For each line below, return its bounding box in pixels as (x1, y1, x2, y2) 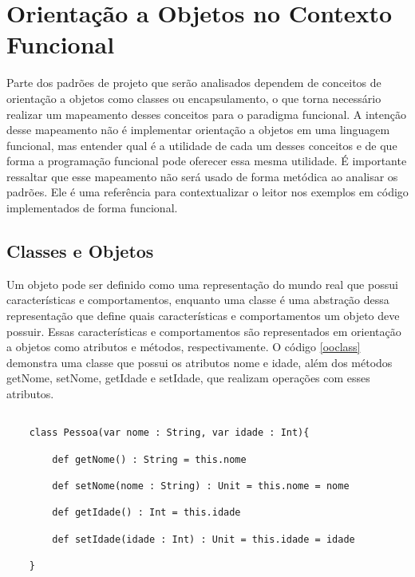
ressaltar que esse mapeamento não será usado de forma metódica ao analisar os (6, 168, 398, 184)
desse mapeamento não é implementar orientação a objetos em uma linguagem (6, 121, 390, 138)
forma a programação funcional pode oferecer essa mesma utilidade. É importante (6, 152, 407, 169)
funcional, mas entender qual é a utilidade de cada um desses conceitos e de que (6, 136, 397, 153)
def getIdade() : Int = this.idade (52, 507, 241, 519)
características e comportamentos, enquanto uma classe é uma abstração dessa (6, 291, 389, 308)
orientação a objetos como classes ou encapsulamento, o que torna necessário (6, 89, 381, 106)
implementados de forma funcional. (6, 200, 178, 216)
